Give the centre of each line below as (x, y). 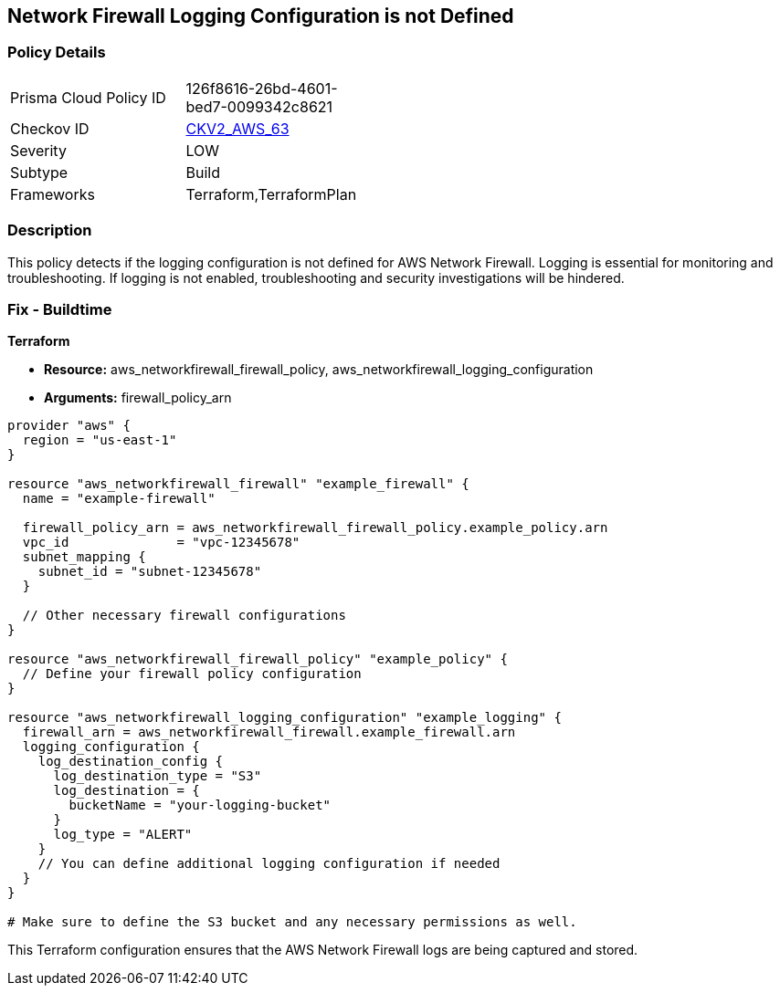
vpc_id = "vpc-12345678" (161, 543)
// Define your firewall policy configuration (192, 674)
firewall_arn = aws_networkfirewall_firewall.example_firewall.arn (269, 732)
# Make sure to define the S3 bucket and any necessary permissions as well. (292, 922)
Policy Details (57, 52)
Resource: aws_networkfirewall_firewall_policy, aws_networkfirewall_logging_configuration (319, 370)
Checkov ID (50, 128)
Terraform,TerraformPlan (271, 194)
